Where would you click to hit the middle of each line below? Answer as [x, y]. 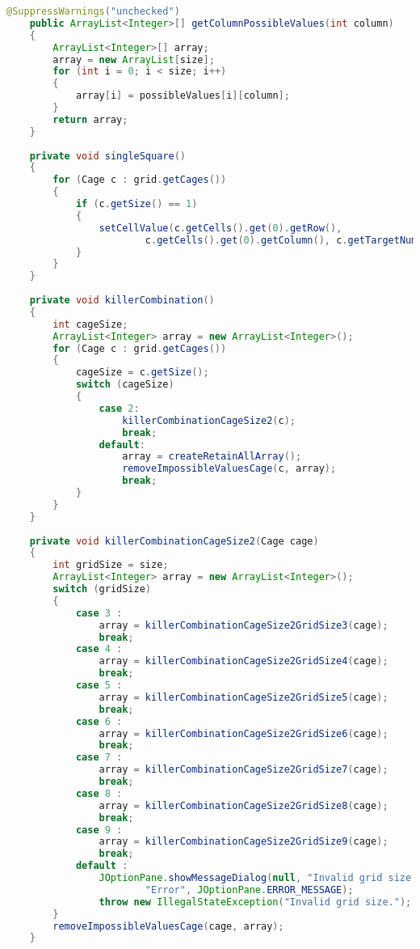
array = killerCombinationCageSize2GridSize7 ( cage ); [244, 770]
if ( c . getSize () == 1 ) [136, 204]
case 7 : [99, 758]
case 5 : [99, 685]
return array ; [90, 119]
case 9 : [99, 830]
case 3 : [99, 613]
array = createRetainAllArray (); [212, 457]
